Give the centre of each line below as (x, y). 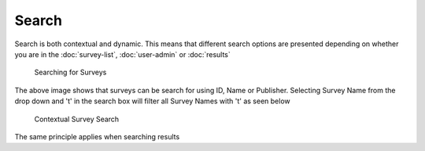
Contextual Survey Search (77, 119)
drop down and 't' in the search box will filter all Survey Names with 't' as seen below (152, 101)
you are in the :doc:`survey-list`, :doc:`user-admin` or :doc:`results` (123, 54)
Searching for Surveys (70, 72)
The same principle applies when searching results (97, 136)
